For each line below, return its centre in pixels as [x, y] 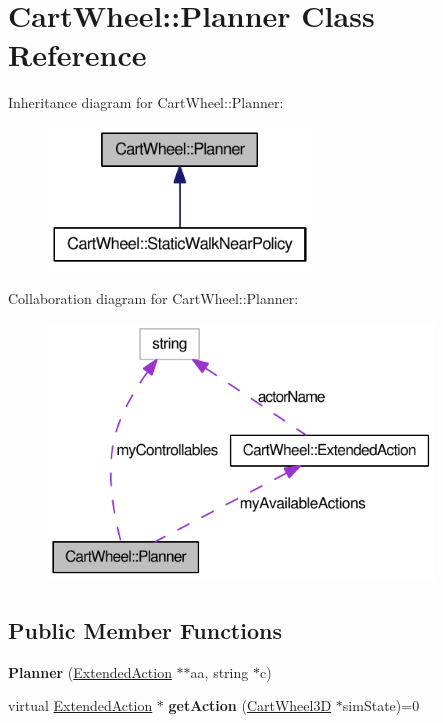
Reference [77, 54]
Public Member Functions [145, 629]
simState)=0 [381, 705]
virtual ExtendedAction [80, 705]
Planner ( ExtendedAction [90, 671]
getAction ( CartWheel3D [250, 705]
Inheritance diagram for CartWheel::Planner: [146, 102]
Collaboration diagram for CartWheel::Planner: [153, 298]
